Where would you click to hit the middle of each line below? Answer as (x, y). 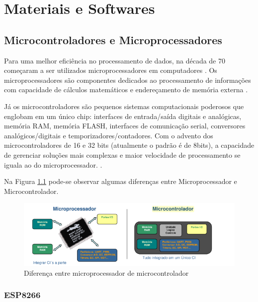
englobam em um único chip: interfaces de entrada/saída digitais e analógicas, (123, 116)
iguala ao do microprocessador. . (53, 164)
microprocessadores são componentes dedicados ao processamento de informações (128, 80)
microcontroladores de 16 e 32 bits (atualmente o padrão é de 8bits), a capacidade (129, 145)
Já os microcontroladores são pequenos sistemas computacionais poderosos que (124, 106)
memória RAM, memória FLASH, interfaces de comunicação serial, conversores (125, 126)
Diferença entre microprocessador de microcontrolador (106, 272)
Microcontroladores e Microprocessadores (113, 39)
